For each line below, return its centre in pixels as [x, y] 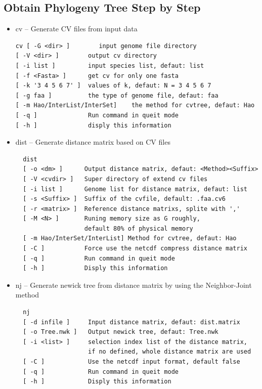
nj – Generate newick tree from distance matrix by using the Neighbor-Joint [134, 285]
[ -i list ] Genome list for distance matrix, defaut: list [135, 189]
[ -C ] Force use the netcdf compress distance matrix [135, 249]
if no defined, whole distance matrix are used [169, 352]
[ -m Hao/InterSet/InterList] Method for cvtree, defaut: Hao [130, 239]
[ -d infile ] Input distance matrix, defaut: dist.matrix [132, 322]
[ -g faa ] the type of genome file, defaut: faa [117, 95]
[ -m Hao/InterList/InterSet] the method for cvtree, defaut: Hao [135, 105]
